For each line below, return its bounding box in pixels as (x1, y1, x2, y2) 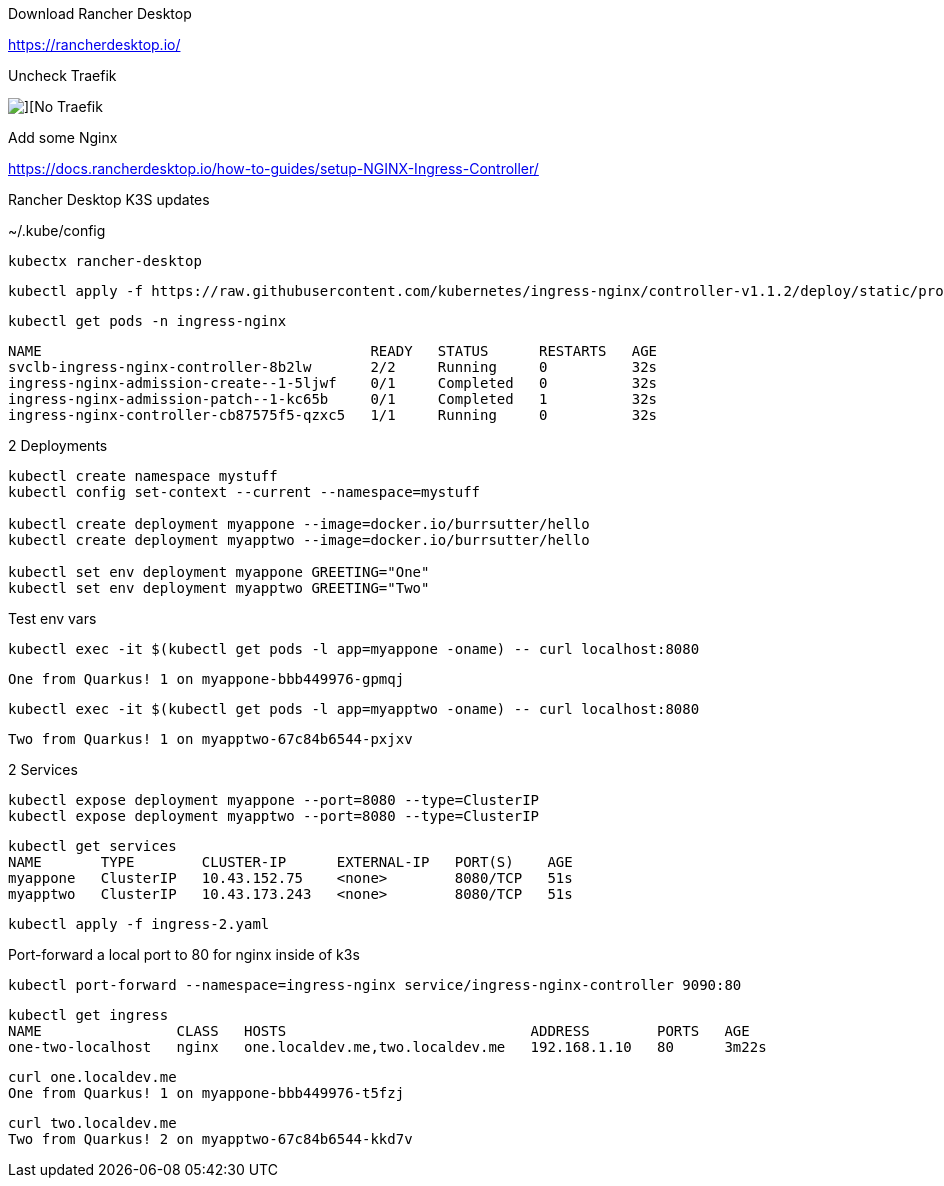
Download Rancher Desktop (8, 5, 192, 22)
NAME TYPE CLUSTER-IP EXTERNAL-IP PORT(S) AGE (8, 854, 573, 870)
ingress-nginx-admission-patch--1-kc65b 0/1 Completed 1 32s (8, 391, 658, 407)
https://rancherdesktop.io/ (8, 36, 181, 53)
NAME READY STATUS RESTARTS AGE (8, 343, 658, 359)
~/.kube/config (8, 222, 106, 239)
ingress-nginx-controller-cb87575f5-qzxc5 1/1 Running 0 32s (8, 407, 658, 423)
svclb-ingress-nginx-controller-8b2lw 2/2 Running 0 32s (8, 359, 658, 375)
